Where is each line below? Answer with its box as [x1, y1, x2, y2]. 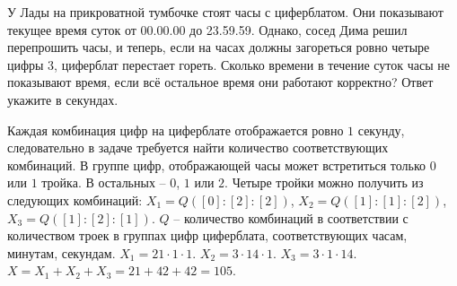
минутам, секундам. [7, 243, 116, 262]
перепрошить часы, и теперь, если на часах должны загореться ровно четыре [7, 38, 430, 56]
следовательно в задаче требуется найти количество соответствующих [7, 138, 389, 157]
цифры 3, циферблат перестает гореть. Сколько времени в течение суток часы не [7, 55, 450, 74]
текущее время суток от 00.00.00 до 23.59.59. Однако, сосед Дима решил [7, 20, 408, 39]
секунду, [357, 120, 405, 139]
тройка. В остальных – [41, 173, 166, 192]
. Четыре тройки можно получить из [224, 173, 424, 192]
